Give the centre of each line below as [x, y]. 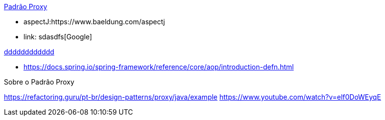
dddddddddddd [29, 52]
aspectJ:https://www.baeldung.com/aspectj [94, 22]
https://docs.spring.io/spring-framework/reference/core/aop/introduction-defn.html [159, 67]
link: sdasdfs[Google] [58, 37]
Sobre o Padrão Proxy [39, 82]
